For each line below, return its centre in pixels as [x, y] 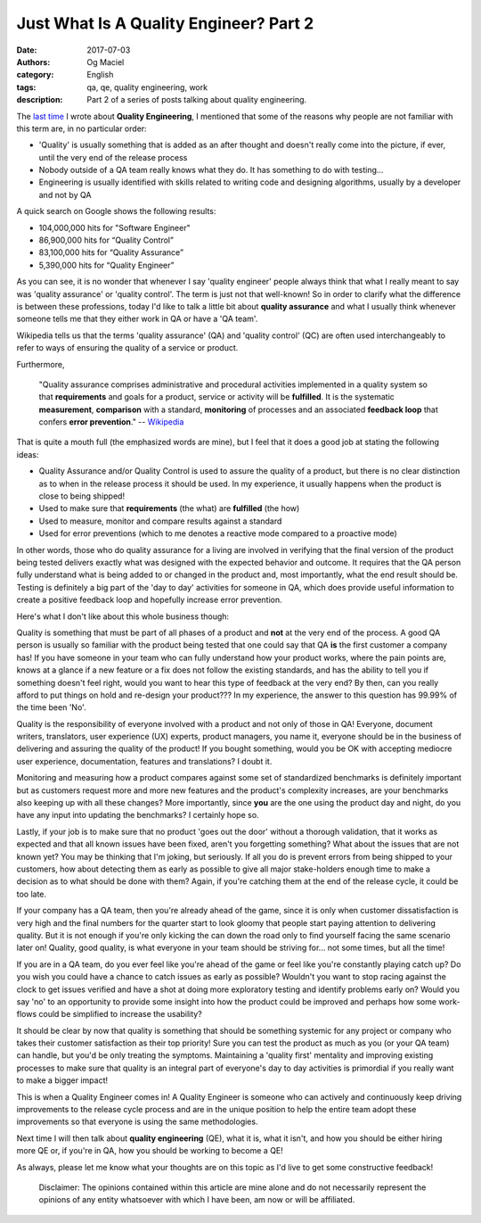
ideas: [28, 454]
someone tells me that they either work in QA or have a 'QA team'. [137, 319]
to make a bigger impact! [62, 1080]
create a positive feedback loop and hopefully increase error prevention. [149, 600]
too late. [32, 894]
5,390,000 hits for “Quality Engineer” [106, 265]
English [100, 75]
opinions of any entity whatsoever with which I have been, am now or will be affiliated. [197, 1200]
